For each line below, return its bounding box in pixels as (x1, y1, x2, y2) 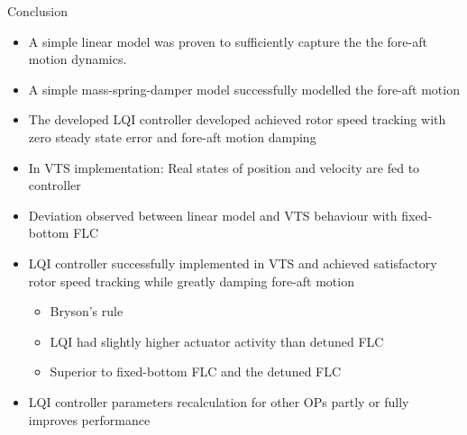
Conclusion (7, 2, 68, 20)
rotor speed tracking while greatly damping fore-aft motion (28, 271, 354, 290)
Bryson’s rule (50, 302, 124, 321)
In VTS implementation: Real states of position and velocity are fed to (28, 158, 420, 177)
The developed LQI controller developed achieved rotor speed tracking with (28, 110, 446, 129)
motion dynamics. (28, 50, 127, 68)
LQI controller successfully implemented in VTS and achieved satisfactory (28, 253, 437, 272)
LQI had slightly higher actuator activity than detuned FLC (50, 331, 384, 350)
